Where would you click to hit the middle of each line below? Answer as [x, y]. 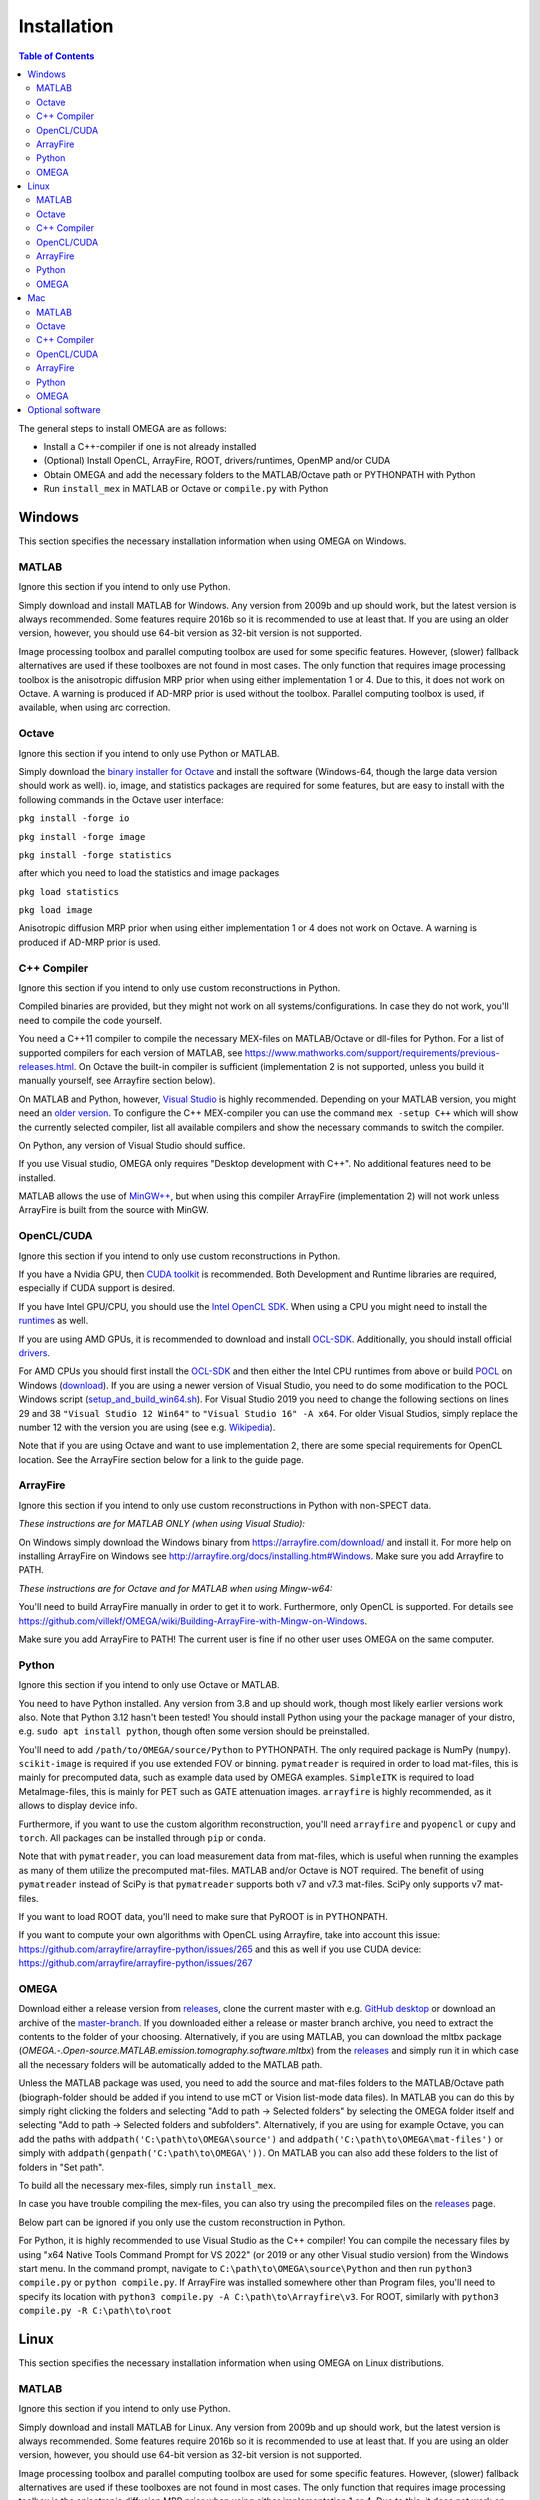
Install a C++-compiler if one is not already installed [150, 447]
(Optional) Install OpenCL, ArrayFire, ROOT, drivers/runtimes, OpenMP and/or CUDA [217, 461]
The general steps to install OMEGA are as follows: [122, 428]
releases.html [46, 1066]
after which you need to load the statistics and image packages [149, 873]
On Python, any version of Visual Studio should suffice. [132, 1145]
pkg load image [56, 910]
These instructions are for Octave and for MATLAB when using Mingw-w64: [175, 1588]
